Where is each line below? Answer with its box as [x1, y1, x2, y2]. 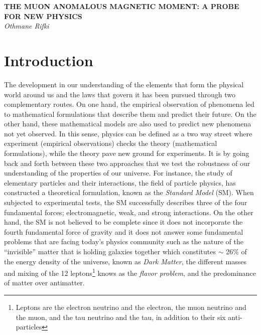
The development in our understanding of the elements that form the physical [4, 79, 244, 89]
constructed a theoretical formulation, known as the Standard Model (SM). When [4, 187, 254, 198]
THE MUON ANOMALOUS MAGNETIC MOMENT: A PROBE [4, 1, 239, 11]
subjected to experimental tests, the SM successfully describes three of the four [4, 197, 247, 208]
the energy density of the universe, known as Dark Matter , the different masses [4, 256, 246, 266]
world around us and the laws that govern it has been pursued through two [4, 89, 235, 99]
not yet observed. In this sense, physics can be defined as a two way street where [4, 128, 252, 138]
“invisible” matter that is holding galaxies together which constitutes [4, 246, 216, 256]
